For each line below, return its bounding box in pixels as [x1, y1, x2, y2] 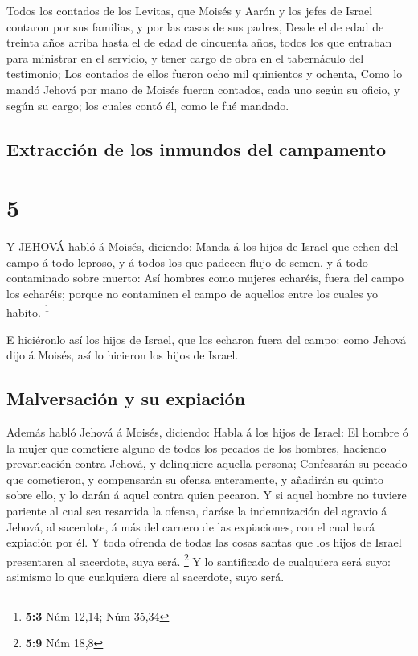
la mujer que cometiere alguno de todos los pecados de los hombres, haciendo [6, 439, 387, 456]
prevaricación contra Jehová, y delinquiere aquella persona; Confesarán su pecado [6, 455, 408, 472]
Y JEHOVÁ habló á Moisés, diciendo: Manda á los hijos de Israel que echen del [6, 238, 399, 255]
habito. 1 [6, 301, 50, 321]
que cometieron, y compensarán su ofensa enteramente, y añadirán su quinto [6, 470, 384, 487]
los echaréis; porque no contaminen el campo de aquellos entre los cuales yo [6, 285, 379, 301]
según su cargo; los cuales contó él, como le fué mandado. [6, 96, 289, 113]
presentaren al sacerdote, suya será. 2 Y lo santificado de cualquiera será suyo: [6, 550, 391, 569]
